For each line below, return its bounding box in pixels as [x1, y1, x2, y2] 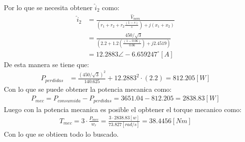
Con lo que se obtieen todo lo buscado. [4, 129, 119, 139]
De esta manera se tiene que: [4, 59, 89, 69]
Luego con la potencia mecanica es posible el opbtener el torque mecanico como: [4, 104, 242, 114]
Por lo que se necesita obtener [4, 2, 93, 12]
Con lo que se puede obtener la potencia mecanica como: [4, 84, 172, 94]
